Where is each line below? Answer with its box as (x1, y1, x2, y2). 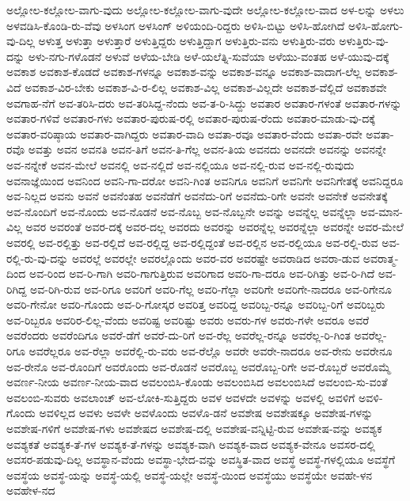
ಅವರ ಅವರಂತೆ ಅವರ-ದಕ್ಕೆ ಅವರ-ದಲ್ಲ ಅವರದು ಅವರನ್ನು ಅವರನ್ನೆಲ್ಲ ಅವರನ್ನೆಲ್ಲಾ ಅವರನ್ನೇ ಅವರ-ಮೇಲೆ (25, 218, 404, 235)
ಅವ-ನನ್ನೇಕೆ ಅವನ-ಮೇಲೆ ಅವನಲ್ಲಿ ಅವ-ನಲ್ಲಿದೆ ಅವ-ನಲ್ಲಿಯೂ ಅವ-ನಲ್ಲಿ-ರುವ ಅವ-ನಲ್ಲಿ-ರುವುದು (6, 156, 355, 173)
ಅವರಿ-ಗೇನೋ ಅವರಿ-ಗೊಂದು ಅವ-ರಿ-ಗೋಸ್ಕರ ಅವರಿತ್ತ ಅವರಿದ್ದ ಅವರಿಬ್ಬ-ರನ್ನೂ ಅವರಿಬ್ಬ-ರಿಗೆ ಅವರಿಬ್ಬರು (6, 296, 385, 313)
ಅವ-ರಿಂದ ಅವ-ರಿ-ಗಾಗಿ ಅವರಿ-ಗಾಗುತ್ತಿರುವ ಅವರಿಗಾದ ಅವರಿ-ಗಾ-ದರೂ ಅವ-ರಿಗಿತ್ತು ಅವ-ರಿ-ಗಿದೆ (28, 265, 374, 282)
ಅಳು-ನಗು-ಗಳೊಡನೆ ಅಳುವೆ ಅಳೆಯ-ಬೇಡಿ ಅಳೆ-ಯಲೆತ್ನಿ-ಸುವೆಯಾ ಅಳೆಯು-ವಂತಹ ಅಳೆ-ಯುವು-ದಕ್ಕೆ (28, 47, 389, 64)
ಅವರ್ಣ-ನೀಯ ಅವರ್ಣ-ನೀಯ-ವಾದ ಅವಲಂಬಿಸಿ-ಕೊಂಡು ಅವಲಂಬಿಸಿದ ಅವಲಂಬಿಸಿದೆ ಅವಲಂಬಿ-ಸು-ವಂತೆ (6, 374, 388, 390)
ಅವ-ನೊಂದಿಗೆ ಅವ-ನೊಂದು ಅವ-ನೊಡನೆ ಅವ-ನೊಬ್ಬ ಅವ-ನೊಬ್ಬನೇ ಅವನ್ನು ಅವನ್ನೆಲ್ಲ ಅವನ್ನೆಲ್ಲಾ (6, 203, 357, 219)
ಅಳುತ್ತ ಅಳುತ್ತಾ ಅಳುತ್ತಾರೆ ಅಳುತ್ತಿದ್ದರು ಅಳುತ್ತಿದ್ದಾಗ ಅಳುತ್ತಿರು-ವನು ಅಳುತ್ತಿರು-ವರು (38, 32, 336, 49)
